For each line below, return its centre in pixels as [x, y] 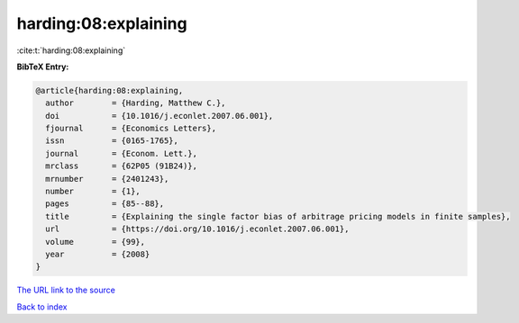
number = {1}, [93, 192]
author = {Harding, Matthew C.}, [136, 103]
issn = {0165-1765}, [112, 141]
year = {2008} [98, 254]
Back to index [42, 307]
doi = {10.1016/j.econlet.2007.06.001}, [159, 116]
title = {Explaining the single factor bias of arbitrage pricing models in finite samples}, [278, 216]
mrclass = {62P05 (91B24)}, [122, 166]
